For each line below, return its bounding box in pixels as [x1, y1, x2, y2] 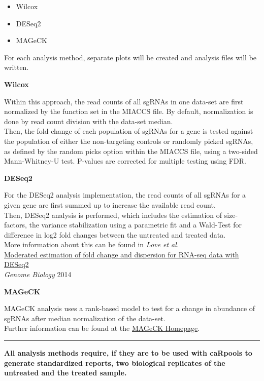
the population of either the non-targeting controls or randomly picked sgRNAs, [4, 135, 253, 146]
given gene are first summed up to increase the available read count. [4, 199, 216, 210]
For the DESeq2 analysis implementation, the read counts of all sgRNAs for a [4, 189, 246, 200]
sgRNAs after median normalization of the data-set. [4, 313, 166, 323]
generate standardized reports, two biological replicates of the [4, 357, 225, 368]
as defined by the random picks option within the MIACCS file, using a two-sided [4, 145, 258, 156]
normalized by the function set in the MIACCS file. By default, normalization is [4, 106, 253, 117]
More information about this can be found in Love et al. [4, 239, 179, 250]
